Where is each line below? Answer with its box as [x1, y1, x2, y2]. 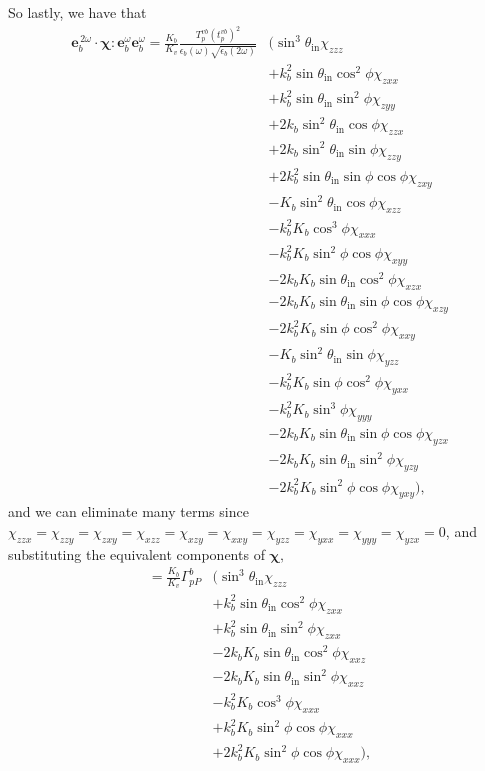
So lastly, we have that [8, 2, 147, 22]
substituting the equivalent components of [8, 543, 265, 564]
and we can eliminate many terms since [8, 501, 249, 522]
